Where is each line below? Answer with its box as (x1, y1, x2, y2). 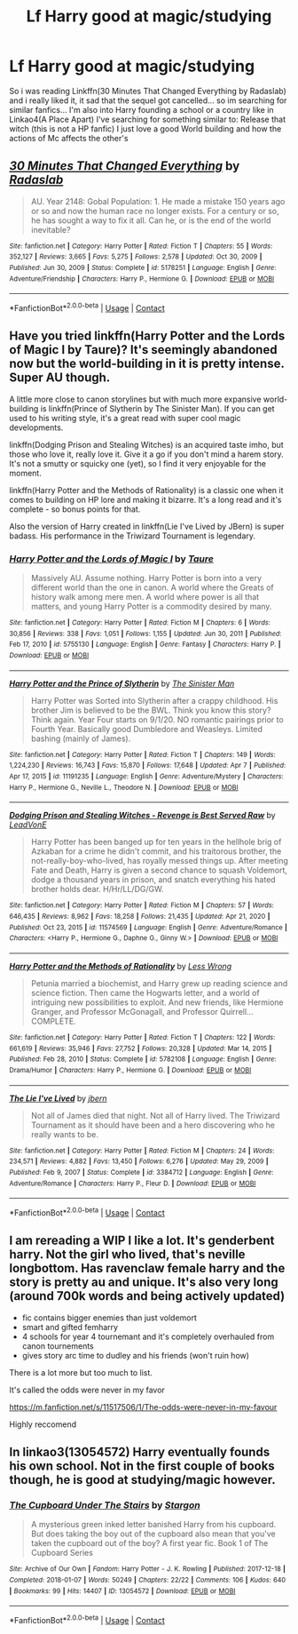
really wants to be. (30, 1128, 99, 1139)
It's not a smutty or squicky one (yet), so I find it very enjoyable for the (9, 458, 267, 468)
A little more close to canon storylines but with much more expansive (9, 394, 262, 404)
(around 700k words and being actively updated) (9, 1288, 286, 1303)
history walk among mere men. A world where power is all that (30, 592, 260, 602)
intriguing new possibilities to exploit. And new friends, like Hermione (30, 997, 284, 1008)
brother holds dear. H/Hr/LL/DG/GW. (30, 884, 164, 895)
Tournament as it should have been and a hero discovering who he (30, 1120, 275, 1130)
